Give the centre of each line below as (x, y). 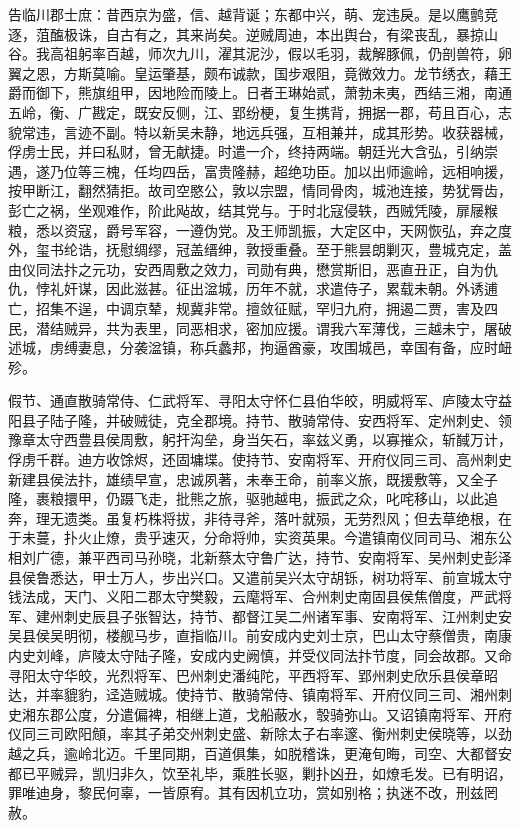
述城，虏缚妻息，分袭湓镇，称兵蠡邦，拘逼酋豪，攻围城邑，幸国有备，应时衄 (260, 347)
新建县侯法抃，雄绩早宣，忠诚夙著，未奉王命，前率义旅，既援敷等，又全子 (253, 478)
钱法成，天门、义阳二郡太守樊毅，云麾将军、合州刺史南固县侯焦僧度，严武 (253, 596)
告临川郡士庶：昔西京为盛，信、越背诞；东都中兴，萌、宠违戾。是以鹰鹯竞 (253, 14)
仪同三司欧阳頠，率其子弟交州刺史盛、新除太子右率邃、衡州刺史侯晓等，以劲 (260, 733)
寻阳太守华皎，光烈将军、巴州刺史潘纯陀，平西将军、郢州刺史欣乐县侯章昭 (253, 674)
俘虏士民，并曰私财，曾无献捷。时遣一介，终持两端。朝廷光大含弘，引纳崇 (253, 151)
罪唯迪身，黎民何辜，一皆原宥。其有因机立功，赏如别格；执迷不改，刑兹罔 (253, 792)
